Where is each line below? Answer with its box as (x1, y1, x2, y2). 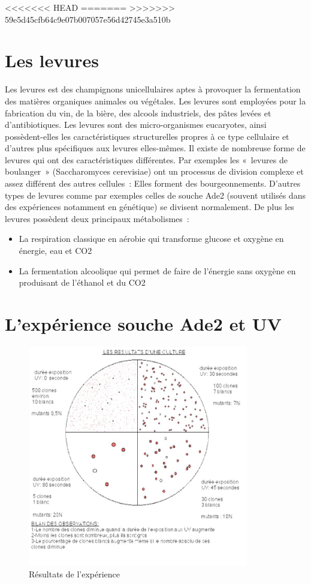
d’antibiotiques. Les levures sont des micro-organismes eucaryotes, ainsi (5, 118, 267, 131)
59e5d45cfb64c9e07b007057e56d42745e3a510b (5, 13, 171, 25)
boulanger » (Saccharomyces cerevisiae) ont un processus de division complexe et (5, 165, 304, 178)
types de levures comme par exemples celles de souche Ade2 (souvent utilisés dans (5, 188, 306, 201)
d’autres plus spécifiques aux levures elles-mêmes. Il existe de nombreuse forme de (5, 142, 306, 154)
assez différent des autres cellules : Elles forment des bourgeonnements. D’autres (5, 177, 301, 190)
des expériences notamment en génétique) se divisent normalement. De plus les (5, 200, 294, 213)
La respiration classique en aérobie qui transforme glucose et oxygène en (19, 232, 284, 245)
